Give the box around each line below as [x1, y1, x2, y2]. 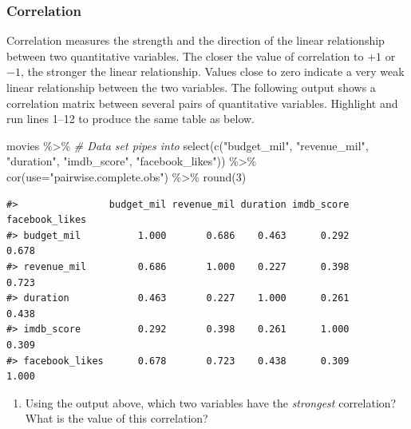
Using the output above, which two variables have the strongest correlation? [25, 394, 397, 411]
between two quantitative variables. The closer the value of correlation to [6, 47, 364, 64]
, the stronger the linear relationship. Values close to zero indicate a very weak [20, 63, 405, 80]
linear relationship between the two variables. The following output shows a [6, 79, 376, 95]
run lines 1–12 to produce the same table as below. [6, 110, 255, 127]
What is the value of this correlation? [25, 410, 208, 427]
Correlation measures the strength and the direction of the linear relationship [6, 32, 385, 49]
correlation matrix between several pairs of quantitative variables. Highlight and [6, 94, 398, 111]
